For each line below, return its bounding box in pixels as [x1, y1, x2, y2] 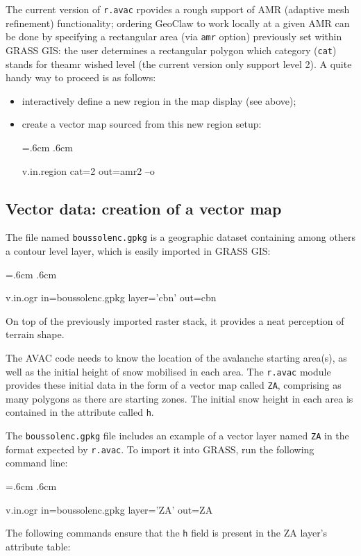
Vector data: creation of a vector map [6, 197, 282, 219]
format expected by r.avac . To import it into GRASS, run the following [6, 441, 314, 456]
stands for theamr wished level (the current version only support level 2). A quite [6, 56, 352, 71]
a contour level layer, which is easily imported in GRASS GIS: [6, 243, 271, 258]
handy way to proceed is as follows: [6, 70, 156, 85]
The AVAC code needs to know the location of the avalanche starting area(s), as [6, 350, 347, 364]
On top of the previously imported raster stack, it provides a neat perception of [6, 313, 344, 328]
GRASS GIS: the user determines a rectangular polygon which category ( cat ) [6, 42, 337, 57]
